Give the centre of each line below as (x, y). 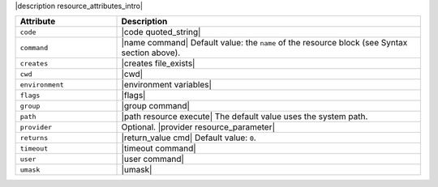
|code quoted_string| (161, 32)
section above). (151, 53)
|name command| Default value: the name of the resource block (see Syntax (264, 43)
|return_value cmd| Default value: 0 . (189, 138)
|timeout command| (159, 148)
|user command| (152, 159)
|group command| (156, 106)
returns (34, 138)
